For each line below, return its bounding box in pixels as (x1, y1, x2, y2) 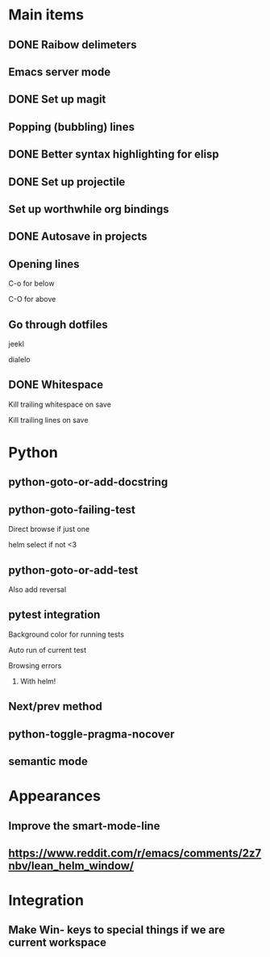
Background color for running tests (8, 629, 125, 639)
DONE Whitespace (8, 378, 103, 392)
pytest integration (8, 608, 101, 622)
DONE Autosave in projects (8, 230, 147, 244)
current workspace (8, 936, 107, 950)
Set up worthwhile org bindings (8, 202, 169, 215)
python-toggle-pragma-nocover (8, 727, 175, 741)
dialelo (8, 354, 31, 364)
